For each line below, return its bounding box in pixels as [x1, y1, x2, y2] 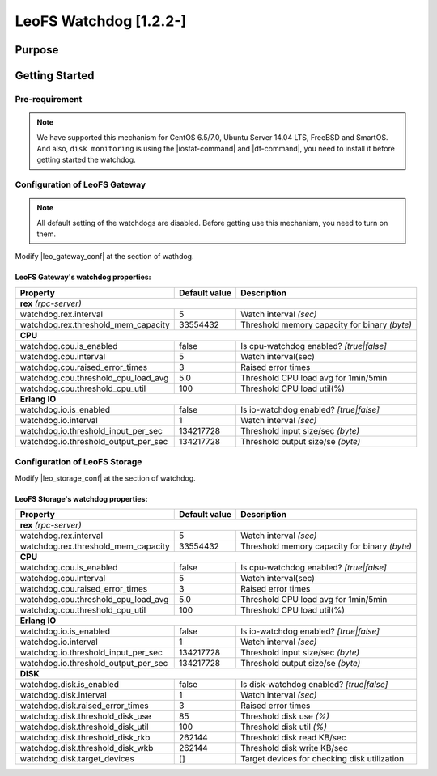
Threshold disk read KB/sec [240, 731, 347, 743]
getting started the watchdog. [36, 155, 137, 165]
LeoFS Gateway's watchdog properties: [15, 272, 151, 282]
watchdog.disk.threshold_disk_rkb [19, 731, 151, 743]
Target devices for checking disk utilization [240, 753, 405, 764]
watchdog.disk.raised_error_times [19, 700, 149, 711]
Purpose [15, 43, 59, 57]
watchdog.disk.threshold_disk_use [19, 710, 151, 722]
